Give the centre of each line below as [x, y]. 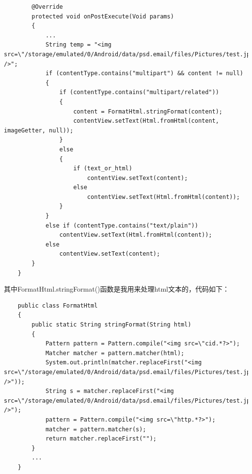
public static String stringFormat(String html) [111, 325]
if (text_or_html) [103, 169]
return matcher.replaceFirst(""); [101, 439]
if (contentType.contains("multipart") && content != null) [144, 74]
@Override [47, 7]
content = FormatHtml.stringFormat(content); [148, 111]
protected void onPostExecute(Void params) [103, 16]
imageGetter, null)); [39, 130]
